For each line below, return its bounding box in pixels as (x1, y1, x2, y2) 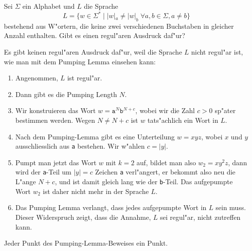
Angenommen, (15, 73, 58, 83)
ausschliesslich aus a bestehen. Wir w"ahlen (15, 141, 145, 151)
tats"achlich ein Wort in (147, 115, 218, 125)
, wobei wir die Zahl (135, 105, 195, 116)
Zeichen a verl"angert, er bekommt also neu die (95, 167, 235, 177)
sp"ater (215, 105, 236, 116)
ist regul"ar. (67, 73, 102, 83)
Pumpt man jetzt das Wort (15, 157, 97, 167)
